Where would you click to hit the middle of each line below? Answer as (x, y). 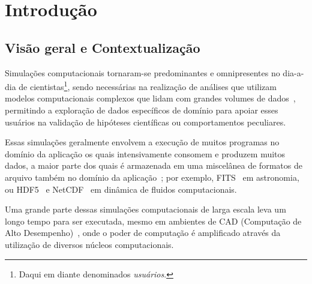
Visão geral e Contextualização (103, 47)
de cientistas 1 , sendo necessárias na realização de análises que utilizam (148, 86)
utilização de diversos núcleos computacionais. (89, 244)
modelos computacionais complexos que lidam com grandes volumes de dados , (150, 98)
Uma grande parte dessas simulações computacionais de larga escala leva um (145, 209)
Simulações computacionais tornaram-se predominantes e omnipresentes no (142, 72)
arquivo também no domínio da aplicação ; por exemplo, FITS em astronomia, (152, 177)
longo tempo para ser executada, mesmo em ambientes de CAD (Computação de (153, 221)
